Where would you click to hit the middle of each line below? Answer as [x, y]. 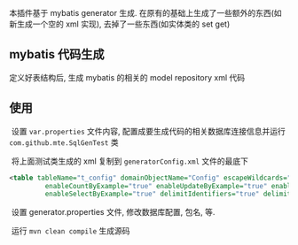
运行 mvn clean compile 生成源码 [71, 231]
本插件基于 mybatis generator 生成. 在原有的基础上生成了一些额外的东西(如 [145, 13]
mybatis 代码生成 [57, 54]
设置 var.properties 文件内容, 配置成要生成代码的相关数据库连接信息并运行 [149, 131]
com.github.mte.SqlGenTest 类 [64, 142]
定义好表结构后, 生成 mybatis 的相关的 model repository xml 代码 [127, 77]
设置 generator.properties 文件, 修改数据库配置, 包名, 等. [113, 212]
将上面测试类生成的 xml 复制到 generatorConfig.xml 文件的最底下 [130, 161]
